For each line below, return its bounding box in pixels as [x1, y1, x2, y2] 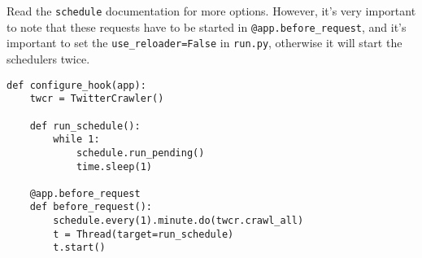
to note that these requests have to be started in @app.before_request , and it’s [7, 18, 407, 35]
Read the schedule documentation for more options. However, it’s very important [7, 2, 416, 19]
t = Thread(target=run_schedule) [53, 228, 234, 240]
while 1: [53, 133, 100, 146]
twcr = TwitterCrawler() [29, 93, 164, 105]
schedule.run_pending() [76, 146, 205, 159]
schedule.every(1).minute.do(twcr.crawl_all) [53, 215, 304, 227]
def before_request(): [29, 201, 152, 213]
